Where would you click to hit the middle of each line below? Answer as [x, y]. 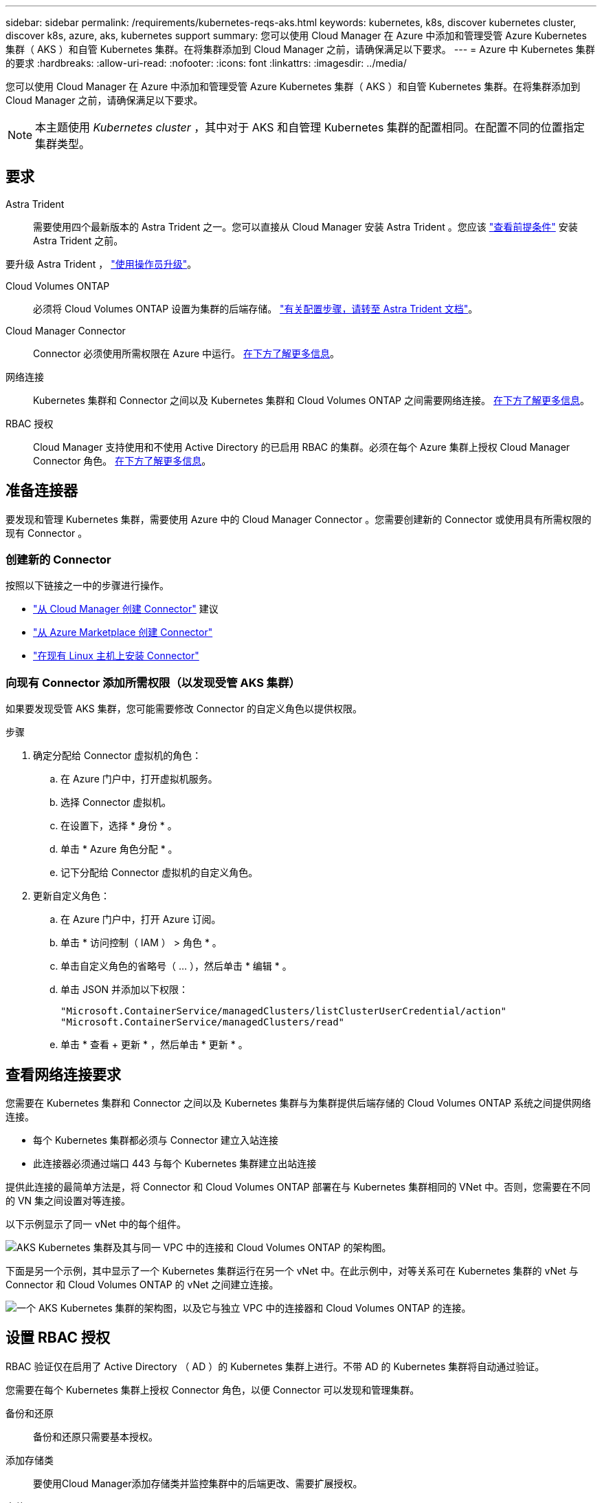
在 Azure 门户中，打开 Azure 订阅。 [141, 919]
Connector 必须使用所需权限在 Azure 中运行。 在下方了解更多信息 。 [187, 353]
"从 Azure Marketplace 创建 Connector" [123, 632]
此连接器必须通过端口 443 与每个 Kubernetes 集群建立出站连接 [175, 1164]
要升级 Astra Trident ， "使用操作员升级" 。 [101, 264]
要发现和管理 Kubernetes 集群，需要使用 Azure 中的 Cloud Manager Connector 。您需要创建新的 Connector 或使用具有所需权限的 [299, 519]
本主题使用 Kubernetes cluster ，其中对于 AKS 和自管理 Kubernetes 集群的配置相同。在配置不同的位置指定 [310, 127]
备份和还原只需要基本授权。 [96, 1436]
